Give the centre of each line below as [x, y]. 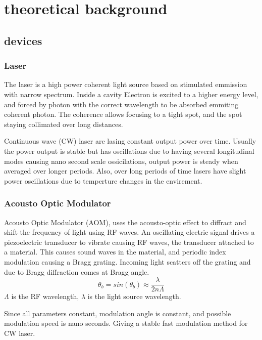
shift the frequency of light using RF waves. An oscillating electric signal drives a [129, 232]
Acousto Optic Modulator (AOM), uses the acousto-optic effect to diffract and [125, 222]
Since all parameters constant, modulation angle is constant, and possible [118, 313]
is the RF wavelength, [45, 296]
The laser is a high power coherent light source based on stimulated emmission [126, 84]
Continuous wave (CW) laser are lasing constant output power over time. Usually [130, 141]
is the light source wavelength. [134, 296]
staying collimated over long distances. [64, 124]
